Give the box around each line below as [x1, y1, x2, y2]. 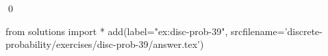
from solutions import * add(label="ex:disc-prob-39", [5, 24, 228, 38]
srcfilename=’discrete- [230, 24, 323, 38]
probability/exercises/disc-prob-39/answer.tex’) [5, 37, 204, 51]
